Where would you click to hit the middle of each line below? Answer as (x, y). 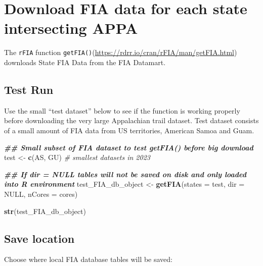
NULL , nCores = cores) (41, 194)
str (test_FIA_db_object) (45, 211)
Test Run (29, 89)
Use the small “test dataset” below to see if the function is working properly (122, 110)
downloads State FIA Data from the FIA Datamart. (85, 62)
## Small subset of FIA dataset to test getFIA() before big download (129, 147)
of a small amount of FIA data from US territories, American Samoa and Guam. (129, 130)
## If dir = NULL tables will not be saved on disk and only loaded (125, 174)
